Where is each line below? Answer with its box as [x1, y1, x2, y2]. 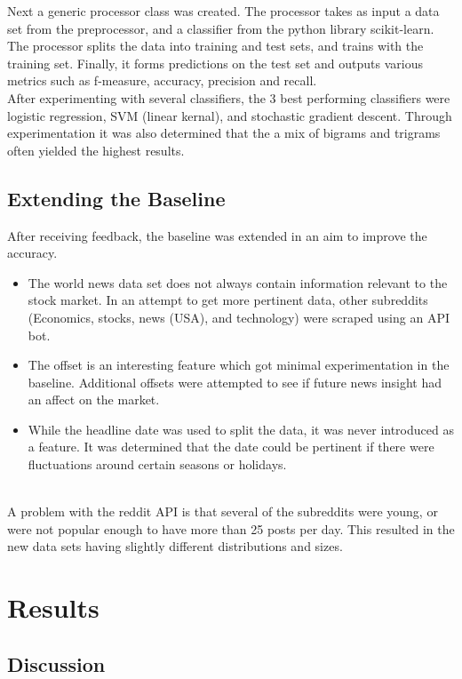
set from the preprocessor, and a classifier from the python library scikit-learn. [7, 19, 434, 37]
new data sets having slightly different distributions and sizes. [7, 537, 343, 555]
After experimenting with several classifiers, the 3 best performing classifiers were [7, 88, 450, 107]
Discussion [7, 650, 106, 677]
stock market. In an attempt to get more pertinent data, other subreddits [28, 291, 428, 309]
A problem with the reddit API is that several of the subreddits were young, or [7, 502, 438, 521]
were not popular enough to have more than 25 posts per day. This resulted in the [7, 519, 455, 538]
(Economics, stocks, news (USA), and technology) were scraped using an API [28, 308, 450, 326]
